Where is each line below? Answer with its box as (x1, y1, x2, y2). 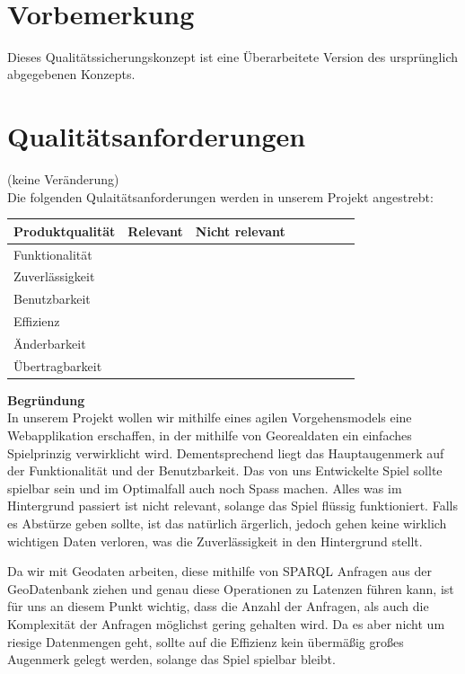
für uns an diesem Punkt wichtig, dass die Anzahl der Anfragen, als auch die (7, 597, 429, 616)
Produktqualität (13, 221, 116, 240)
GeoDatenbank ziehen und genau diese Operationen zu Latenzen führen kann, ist (7, 579, 454, 598)
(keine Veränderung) (7, 170, 119, 189)
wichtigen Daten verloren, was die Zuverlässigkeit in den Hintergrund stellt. (7, 531, 423, 550)
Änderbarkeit (13, 333, 86, 352)
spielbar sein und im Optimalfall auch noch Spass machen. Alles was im (7, 478, 402, 497)
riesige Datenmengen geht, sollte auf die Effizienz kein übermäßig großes (7, 632, 404, 651)
